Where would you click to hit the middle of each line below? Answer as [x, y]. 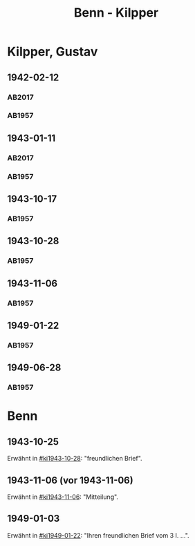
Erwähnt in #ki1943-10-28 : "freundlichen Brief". [75, 459]
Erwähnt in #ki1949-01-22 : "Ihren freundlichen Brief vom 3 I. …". [98, 535]
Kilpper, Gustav [53, 52]
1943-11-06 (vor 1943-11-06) [70, 480]
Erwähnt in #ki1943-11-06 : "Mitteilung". [63, 497]
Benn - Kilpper [116, 13]
